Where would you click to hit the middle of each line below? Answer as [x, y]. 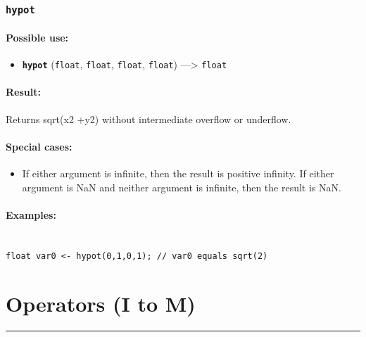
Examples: [31, 214]
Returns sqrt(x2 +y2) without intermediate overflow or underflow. [149, 119]
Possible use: [37, 37]
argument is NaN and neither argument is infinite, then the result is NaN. [182, 187]
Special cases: [39, 146]
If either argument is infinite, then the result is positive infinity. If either [178, 173]
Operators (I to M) [101, 304]
